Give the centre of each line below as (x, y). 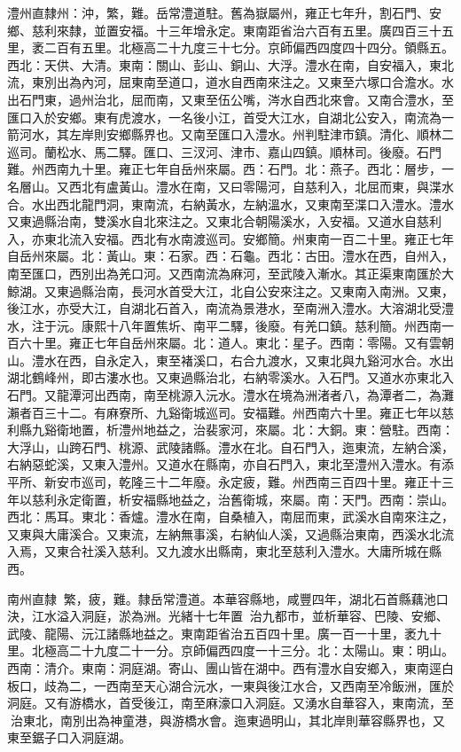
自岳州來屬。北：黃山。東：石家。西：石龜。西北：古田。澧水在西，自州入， (230, 256)
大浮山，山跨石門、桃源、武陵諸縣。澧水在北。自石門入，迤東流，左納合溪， (230, 446)
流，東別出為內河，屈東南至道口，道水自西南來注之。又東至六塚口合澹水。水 (230, 82)
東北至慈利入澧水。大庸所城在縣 (348, 551)
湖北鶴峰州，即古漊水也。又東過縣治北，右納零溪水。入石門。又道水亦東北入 (230, 377)
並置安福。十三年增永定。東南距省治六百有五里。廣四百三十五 (273, 30)
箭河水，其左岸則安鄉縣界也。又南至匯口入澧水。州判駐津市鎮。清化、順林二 (230, 134)
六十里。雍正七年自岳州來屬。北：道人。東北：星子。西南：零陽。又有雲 (230, 343)
